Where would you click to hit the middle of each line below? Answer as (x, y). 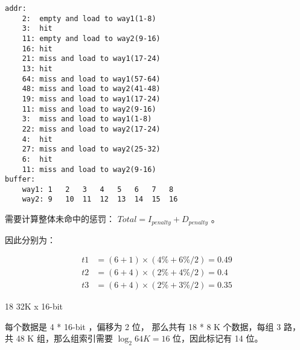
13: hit (37, 68)
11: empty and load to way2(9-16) (91, 38)
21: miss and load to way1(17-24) (91, 59)
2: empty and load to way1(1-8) (89, 18)
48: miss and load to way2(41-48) (91, 89)
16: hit (37, 49)
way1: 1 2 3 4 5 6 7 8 (98, 189)
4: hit (37, 139)
